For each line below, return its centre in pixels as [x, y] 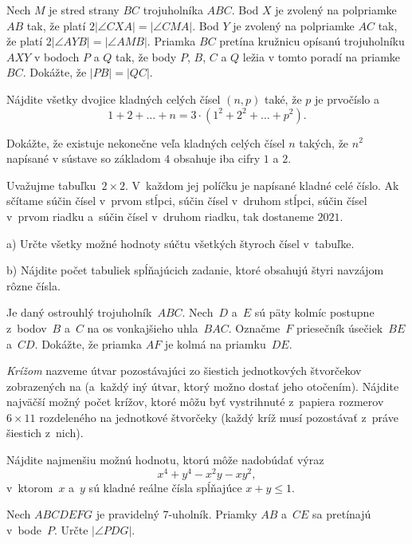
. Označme [254, 327]
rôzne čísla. [33, 285]
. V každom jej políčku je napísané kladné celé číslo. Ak [262, 185]
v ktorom [30, 487]
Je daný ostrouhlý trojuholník [79, 312]
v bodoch [57, 56]
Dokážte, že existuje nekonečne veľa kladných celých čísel [146, 142]
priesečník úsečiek [339, 327]
